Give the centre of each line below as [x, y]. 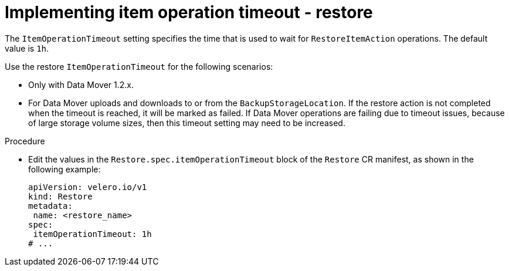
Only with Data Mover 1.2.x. [81, 84]
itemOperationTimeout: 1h [92, 234]
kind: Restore [60, 196]
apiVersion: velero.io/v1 [88, 187]
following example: [65, 169]
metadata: [50, 206]
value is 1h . [27, 48]
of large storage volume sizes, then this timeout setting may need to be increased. [187, 123]
